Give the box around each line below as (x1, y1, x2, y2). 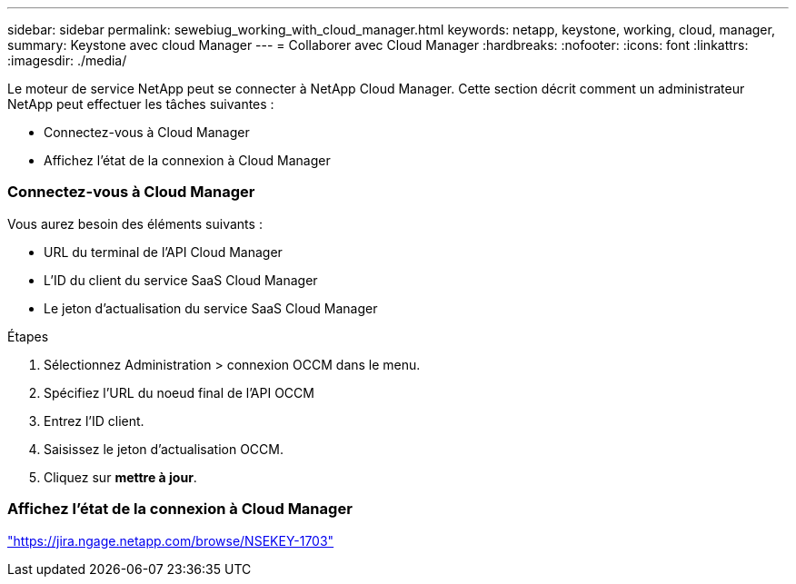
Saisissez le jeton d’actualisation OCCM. (44, 440, 284, 457)
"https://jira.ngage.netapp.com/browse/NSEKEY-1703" (7, 532, 334, 549)
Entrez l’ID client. (44, 412, 144, 429)
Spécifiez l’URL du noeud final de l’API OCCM (44, 384, 314, 401)
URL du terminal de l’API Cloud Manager (44, 243, 283, 260)
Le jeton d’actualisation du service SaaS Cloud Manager (44, 300, 378, 316)
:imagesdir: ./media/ (7, 53, 127, 68)
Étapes (7, 328, 49, 344)
